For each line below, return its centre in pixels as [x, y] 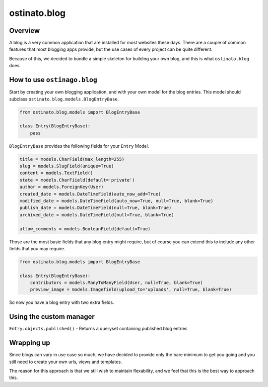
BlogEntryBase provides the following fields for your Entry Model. [79, 146]
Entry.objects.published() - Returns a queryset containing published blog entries [98, 329]
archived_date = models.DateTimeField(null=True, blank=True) [97, 215]
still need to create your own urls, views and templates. [66, 362]
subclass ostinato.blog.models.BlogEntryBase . [64, 99]
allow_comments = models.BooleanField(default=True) [85, 229]
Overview [25, 31]
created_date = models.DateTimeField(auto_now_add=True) [90, 194]
